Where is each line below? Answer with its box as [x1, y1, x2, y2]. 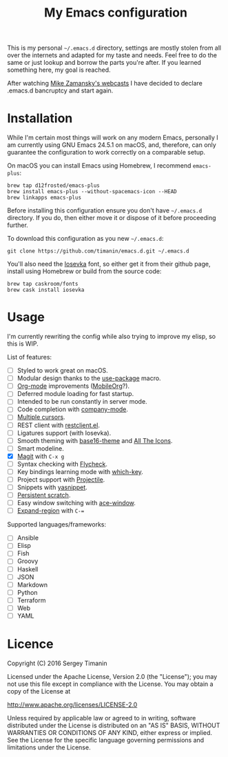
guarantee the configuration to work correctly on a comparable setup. [7, 148, 205, 157]
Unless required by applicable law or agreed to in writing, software [7, 714, 196, 722]
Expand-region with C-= [17, 507, 85, 515]
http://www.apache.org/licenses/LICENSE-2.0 [7, 700, 138, 709]
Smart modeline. [17, 444, 64, 453]
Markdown [17, 580, 48, 589]
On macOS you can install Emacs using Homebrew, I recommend [7, 161, 191, 170]
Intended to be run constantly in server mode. [17, 397, 147, 406]
